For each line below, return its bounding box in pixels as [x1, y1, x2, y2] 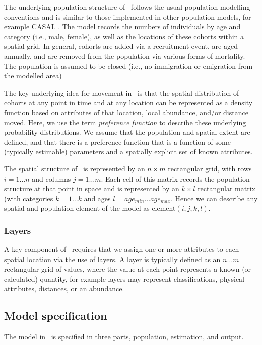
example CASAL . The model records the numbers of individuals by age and [4, 21, 241, 32]
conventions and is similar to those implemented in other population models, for [4, 11, 251, 22]
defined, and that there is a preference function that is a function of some [4, 136, 231, 147]
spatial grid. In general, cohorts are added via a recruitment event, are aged [4, 41, 238, 51]
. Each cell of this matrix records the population [101, 173, 250, 184]
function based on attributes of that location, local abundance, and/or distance [4, 107, 248, 117]
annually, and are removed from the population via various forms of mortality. [4, 50, 245, 61]
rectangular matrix [198, 183, 255, 194]
